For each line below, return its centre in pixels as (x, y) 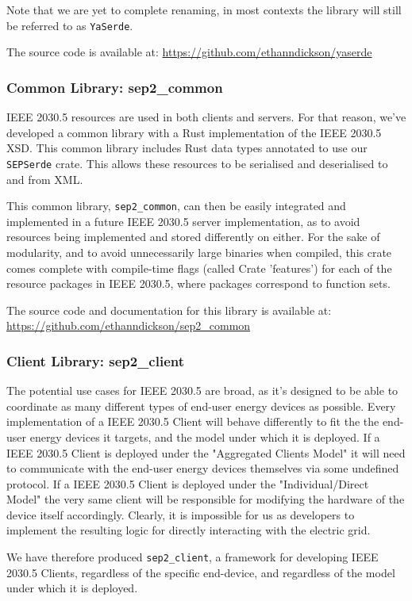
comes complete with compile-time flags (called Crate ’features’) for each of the (199, 268)
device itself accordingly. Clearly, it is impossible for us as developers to (181, 514)
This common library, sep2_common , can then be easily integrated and (176, 206)
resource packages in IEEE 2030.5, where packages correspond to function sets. (198, 283)
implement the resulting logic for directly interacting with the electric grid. (189, 530)
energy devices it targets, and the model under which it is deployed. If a (205, 436)
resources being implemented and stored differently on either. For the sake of (193, 237)
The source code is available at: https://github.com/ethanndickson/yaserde (189, 52)
